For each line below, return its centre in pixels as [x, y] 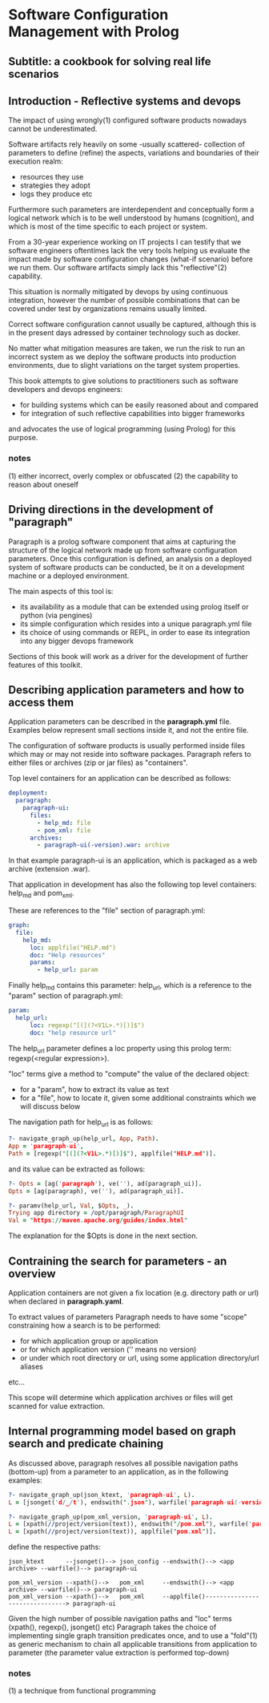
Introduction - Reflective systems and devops [125, 101]
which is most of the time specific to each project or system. [108, 227]
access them [41, 702]
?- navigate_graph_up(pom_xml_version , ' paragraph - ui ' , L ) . [111, 1517]
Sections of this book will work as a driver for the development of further [128, 656]
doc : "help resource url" [72, 1033]
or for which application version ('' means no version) [108, 1349]
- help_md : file [64, 823]
